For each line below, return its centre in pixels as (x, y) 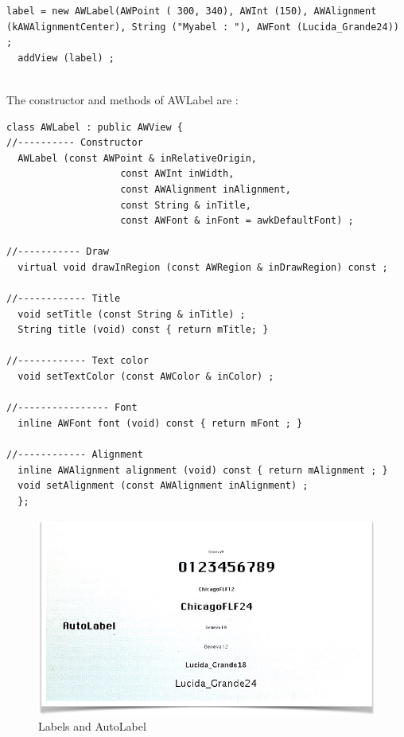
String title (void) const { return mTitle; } (143, 330)
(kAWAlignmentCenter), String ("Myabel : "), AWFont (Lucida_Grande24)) (203, 27)
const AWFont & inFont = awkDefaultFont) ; (237, 221)
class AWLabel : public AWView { (95, 127)
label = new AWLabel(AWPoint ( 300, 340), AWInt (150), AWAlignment (192, 11)
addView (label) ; (66, 58)
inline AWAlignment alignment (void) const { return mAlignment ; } (203, 470)
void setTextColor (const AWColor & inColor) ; (146, 377)
